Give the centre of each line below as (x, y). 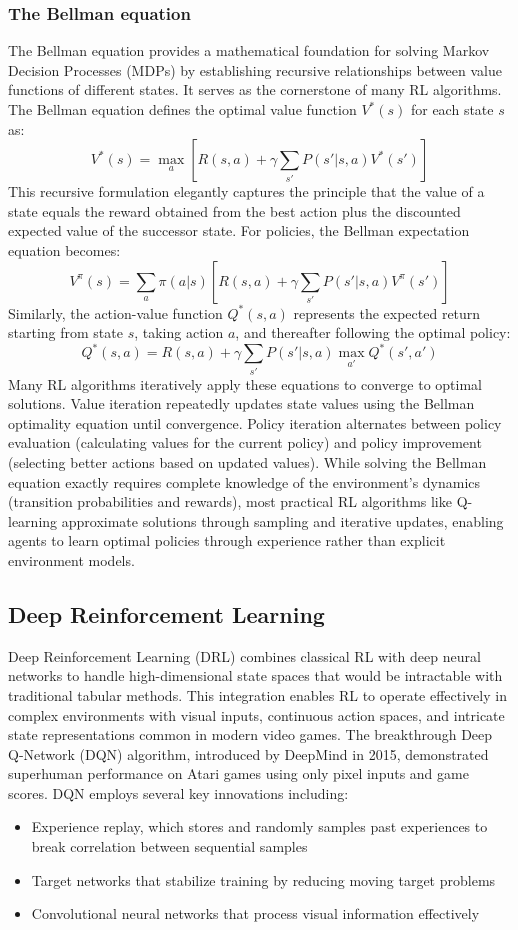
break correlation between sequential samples (169, 846)
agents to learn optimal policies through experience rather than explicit (227, 540)
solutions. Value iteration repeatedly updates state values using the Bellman (241, 403)
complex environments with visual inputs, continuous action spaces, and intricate (256, 714)
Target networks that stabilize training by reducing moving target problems (263, 879)
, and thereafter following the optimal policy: (373, 332)
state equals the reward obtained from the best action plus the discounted (234, 210)
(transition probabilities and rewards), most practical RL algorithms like (230, 501)
